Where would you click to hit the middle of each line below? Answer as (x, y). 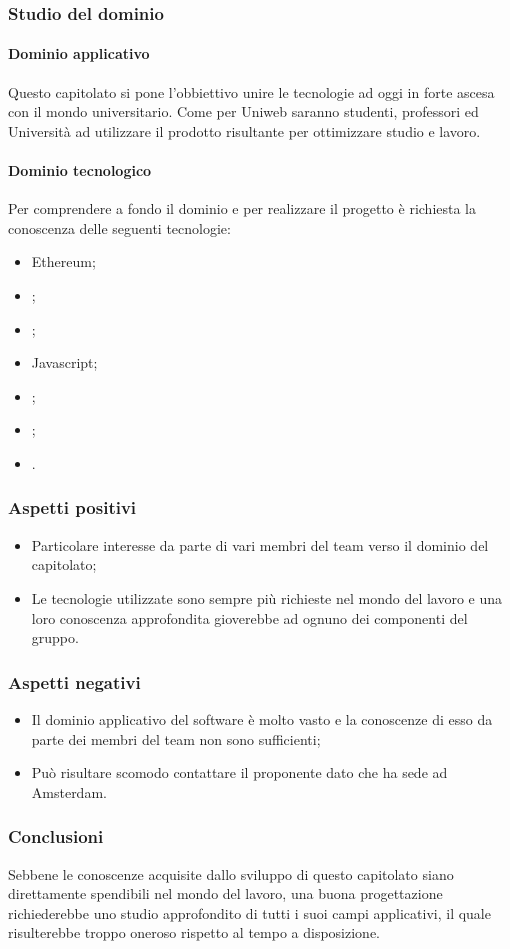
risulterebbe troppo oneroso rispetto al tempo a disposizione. (194, 932)
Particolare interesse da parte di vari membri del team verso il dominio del (260, 544)
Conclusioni (56, 836)
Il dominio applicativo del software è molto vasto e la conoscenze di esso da (262, 718)
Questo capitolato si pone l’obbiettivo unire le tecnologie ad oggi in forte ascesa (251, 91)
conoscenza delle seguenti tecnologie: (119, 227)
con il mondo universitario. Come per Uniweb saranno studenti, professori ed (243, 111)
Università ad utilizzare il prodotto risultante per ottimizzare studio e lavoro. (244, 130)
